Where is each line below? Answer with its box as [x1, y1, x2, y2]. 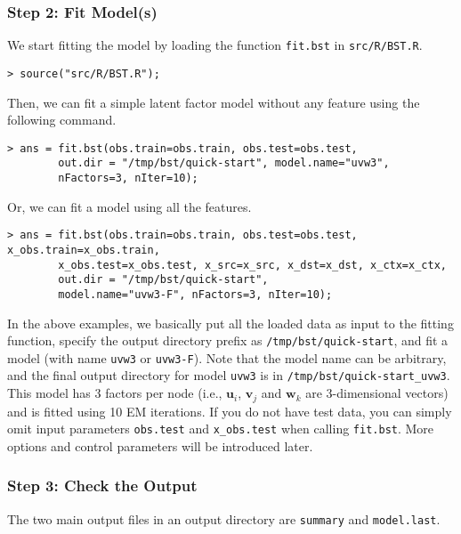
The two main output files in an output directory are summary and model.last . [7, 509, 441, 528]
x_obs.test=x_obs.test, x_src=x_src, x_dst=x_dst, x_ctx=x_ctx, [58, 258, 447, 271]
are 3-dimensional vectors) [305, 384, 449, 402]
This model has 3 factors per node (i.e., [7, 384, 222, 402]
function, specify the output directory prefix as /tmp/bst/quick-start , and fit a [7, 331, 449, 350]
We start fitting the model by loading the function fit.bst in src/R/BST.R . [7, 36, 423, 54]
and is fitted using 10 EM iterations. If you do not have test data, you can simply [7, 401, 452, 420]
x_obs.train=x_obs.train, [7, 243, 160, 256]
